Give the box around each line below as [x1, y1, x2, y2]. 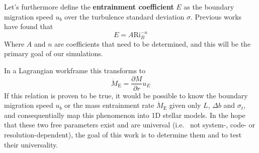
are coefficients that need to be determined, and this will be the [54, 38, 251, 49]
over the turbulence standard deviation [64, 11, 185, 22]
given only [169, 100, 201, 110]
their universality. [4, 139, 58, 149]
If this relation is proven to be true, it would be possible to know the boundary [4, 90, 248, 100]
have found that [4, 21, 53, 32]
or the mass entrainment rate [64, 100, 154, 110]
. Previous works [190, 11, 242, 22]
